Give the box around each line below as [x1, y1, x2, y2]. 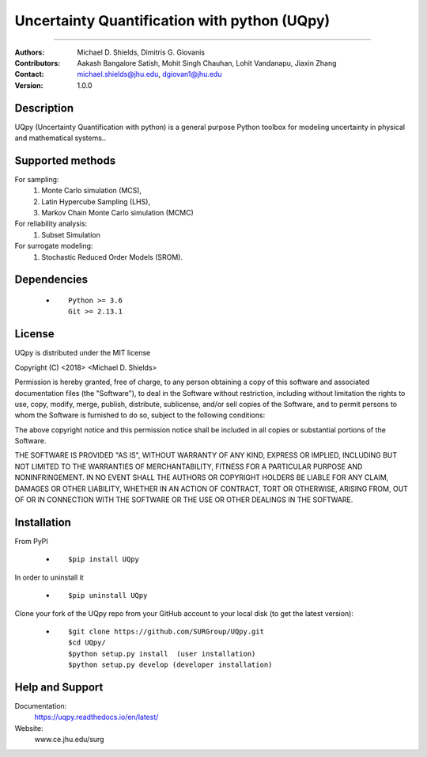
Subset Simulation [41, 230, 100, 239]
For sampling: [14, 174, 59, 184]
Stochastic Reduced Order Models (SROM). [41, 252, 183, 261]
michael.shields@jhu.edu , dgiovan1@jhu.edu [77, 70, 222, 79]
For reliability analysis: [14, 219, 88, 229]
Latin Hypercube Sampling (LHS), [41, 196, 150, 206]
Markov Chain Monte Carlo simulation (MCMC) [41, 208, 194, 218]
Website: [14, 723, 43, 732]
